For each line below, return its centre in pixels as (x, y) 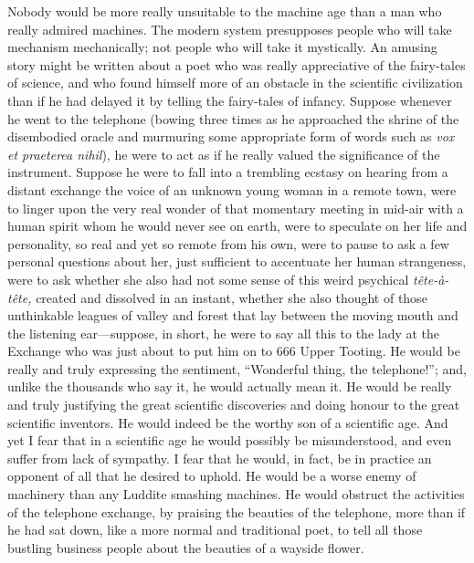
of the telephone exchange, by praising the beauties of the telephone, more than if (237, 511)
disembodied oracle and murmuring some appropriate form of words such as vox (231, 136)
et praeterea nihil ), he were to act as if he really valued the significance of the (224, 154)
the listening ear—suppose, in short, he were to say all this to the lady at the (224, 333)
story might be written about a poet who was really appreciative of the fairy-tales (237, 64)
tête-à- (431, 279)
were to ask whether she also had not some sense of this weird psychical (208, 279)
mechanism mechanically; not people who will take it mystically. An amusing (222, 47)
